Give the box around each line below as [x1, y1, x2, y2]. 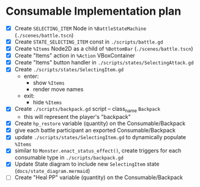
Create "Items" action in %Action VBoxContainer [14, 52, 136, 59]
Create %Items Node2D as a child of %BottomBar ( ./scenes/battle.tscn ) [14, 45, 193, 53]
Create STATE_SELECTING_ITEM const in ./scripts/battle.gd [14, 38, 163, 45]
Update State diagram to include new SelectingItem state [14, 161, 160, 168]
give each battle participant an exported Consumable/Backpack [14, 127, 176, 134]
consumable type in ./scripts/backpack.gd [14, 154, 124, 161]
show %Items [32, 79, 65, 86]
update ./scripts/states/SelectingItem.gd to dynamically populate [14, 134, 187, 141]
